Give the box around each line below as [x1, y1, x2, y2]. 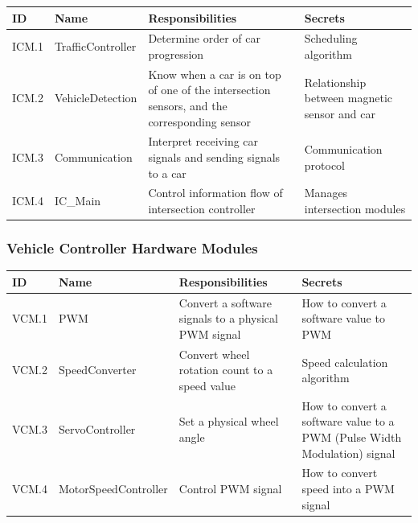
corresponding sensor [148, 113, 251, 130]
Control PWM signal [178, 480, 282, 496]
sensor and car [304, 105, 375, 121]
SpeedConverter [58, 361, 137, 378]
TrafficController [54, 38, 137, 55]
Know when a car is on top [148, 65, 281, 82]
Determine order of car [148, 30, 260, 47]
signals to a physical [178, 310, 278, 327]
